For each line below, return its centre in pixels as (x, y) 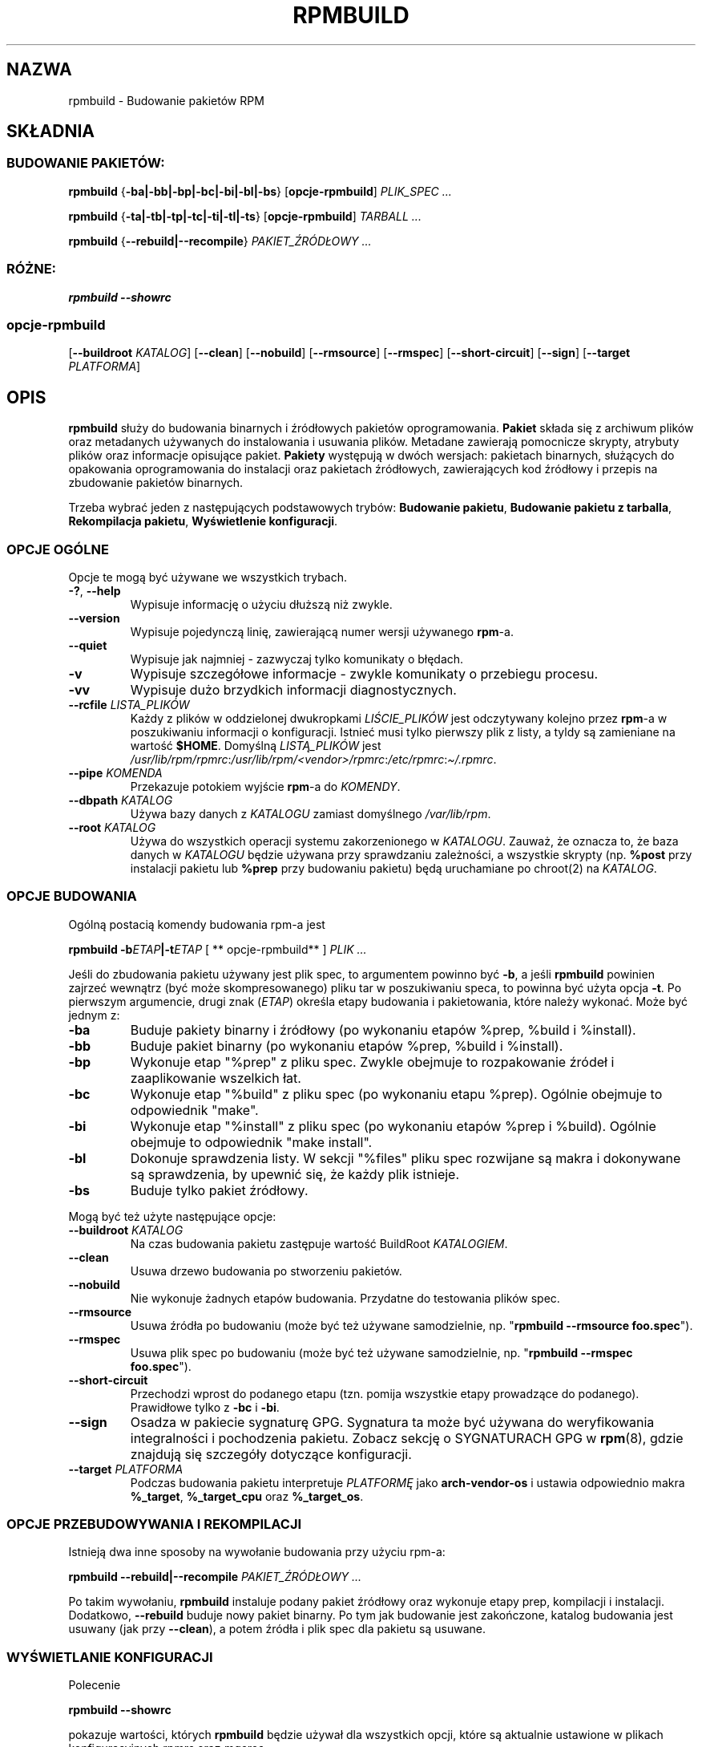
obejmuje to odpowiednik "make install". (251, 1142)
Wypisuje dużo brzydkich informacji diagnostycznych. (293, 689)
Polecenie (95, 1685)
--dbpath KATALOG (121, 800)
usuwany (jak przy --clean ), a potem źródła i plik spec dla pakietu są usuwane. (277, 1629)
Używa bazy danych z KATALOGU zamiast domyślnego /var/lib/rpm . (311, 813)
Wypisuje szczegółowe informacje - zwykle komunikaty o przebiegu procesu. (364, 673)
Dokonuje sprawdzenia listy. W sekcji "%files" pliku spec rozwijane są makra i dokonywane (405, 1158)
